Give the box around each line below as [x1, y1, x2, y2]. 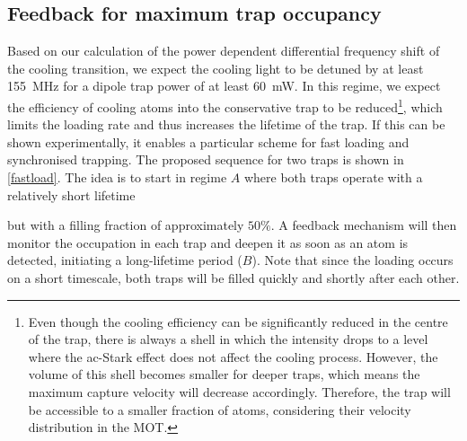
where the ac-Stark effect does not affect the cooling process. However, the [28, 347, 438, 366]
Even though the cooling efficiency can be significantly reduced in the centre [28, 312, 448, 331]
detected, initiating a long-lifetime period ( [7, 251, 242, 269]
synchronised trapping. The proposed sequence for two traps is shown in [7, 150, 404, 169]
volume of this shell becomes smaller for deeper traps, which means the [28, 365, 420, 384]
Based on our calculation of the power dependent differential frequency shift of [7, 41, 440, 60]
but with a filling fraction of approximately [7, 216, 244, 234]
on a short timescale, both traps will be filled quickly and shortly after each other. [7, 268, 460, 287]
